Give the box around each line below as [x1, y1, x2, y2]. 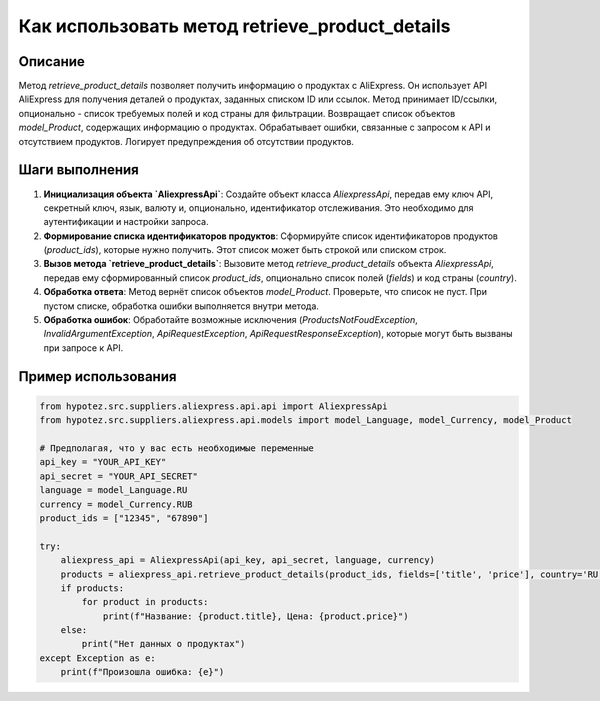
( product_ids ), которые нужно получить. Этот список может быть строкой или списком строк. [43, 244, 447, 256]
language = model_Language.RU [39, 485, 188, 496]
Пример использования [18, 368, 177, 385]
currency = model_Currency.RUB [39, 498, 194, 510]
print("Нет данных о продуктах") [81, 638, 246, 650]
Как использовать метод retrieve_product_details [18, 15, 451, 37]
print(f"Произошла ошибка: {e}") [60, 666, 225, 678]
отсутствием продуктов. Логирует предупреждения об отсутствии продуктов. [18, 135, 355, 147]
